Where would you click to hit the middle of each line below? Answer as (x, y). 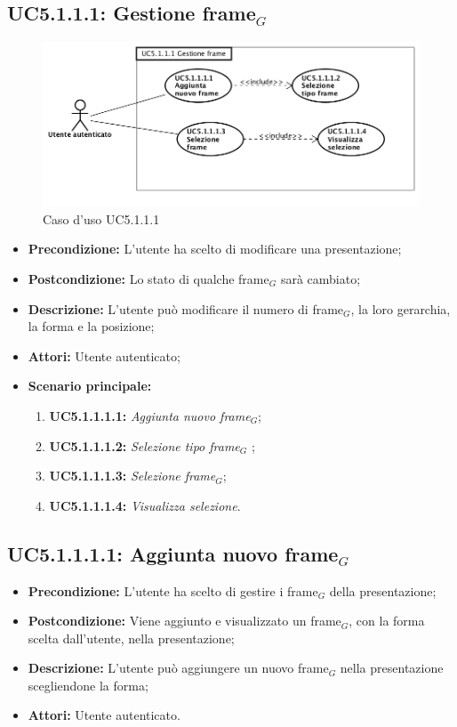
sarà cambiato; (321, 278)
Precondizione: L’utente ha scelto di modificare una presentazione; (215, 249)
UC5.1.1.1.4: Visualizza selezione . (145, 505)
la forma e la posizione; (91, 326)
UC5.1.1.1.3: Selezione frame (132, 476)
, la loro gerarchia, (401, 308)
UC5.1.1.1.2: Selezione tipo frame (144, 445)
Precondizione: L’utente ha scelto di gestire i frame (173, 590)
